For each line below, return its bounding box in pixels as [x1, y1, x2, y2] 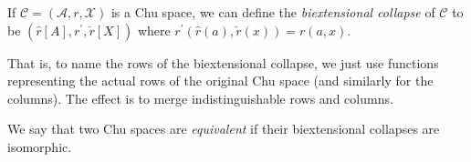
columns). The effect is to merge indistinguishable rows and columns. [7, 88, 393, 107]
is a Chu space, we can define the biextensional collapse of [110, 3, 435, 21]
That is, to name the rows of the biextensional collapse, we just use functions [7, 53, 439, 72]
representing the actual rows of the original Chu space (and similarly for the [7, 71, 434, 90]
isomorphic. [7, 137, 72, 156]
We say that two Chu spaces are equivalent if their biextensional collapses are [7, 119, 440, 138]
